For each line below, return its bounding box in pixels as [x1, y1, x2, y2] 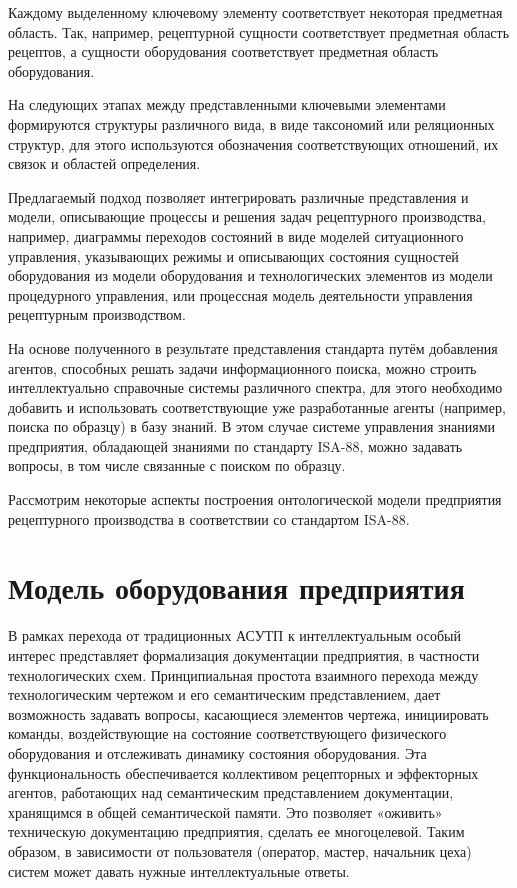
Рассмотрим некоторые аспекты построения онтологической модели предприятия [8, 489, 502, 510]
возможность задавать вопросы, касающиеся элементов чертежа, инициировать [8, 703, 489, 724]
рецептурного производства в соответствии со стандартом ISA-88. [8, 508, 410, 529]
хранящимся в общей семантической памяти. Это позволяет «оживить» [8, 801, 443, 822]
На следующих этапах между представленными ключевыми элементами [8, 94, 446, 115]
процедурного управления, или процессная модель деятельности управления [8, 284, 473, 305]
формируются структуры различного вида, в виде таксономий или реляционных [8, 113, 495, 134]
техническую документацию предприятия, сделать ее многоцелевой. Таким [8, 821, 465, 842]
